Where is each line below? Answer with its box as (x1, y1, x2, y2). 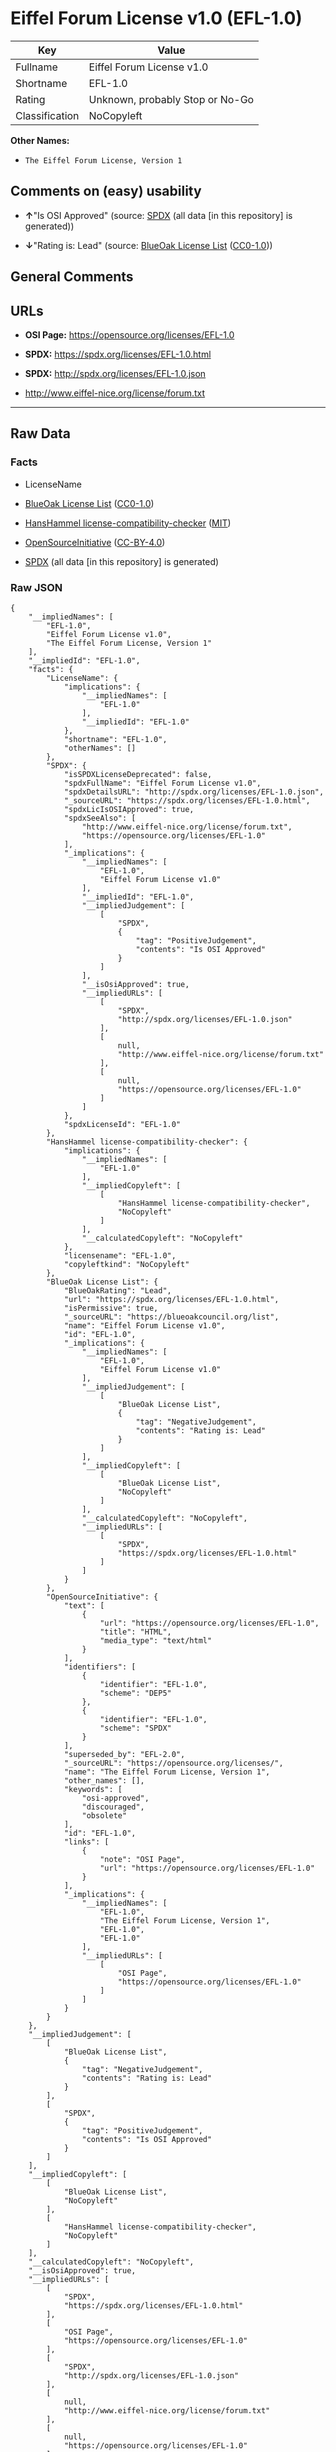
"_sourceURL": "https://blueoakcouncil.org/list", (63, 1312, 280, 1322)
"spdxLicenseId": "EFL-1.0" (63, 1119, 182, 1129)
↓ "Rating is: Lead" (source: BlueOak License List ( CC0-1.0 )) (24, 239, 273, 251)
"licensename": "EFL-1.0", (63, 1250, 177, 1261)
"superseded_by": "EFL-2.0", (63, 1749, 186, 1759)
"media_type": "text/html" (99, 1635, 213, 1646)
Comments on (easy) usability (10, 183, 202, 200)
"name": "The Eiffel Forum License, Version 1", (63, 1767, 271, 1777)
